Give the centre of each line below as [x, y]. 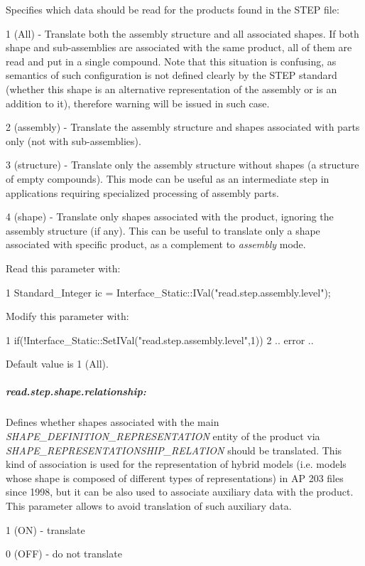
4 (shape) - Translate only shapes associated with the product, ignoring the [170, 217]
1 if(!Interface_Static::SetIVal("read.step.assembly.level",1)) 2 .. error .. [160, 340]
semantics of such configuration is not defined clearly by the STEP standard [171, 75]
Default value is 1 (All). [57, 364]
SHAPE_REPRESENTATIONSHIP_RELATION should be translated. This [174, 450]
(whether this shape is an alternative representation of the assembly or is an [171, 89]
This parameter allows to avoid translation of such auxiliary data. [149, 506]
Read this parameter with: [63, 268]
